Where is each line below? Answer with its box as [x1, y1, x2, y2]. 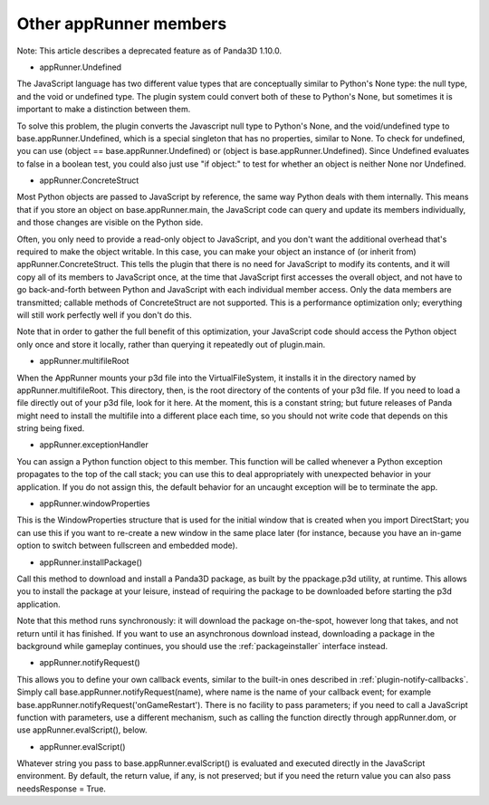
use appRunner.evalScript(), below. [16, 724, 148, 735]
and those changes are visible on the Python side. [16, 217, 204, 228]
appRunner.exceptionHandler [39, 439, 149, 450]
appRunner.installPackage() [39, 557, 143, 568]
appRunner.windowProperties [39, 498, 150, 509]
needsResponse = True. [16, 783, 106, 794]
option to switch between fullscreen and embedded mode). [16, 540, 238, 551]
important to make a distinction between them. [16, 104, 191, 115]
